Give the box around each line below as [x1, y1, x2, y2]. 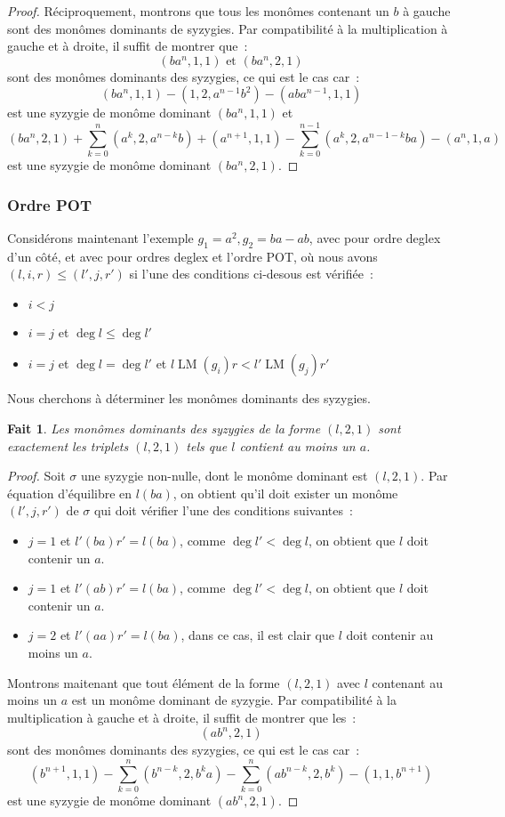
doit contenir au [346, 626, 434, 644]
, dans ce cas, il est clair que [180, 626, 334, 644]
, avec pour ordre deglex [309, 228, 441, 247]
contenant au [372, 673, 443, 692]
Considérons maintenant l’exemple [7, 228, 194, 247]
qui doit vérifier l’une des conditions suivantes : [93, 501, 353, 520]
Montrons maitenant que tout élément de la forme [7, 673, 280, 692]
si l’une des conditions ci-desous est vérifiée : [129, 264, 373, 283]
